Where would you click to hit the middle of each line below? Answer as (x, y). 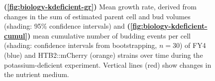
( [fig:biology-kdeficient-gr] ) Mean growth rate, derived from (100, 6)
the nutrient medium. (37, 74)
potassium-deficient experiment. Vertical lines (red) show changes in (108, 64)
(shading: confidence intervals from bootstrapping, (81, 45)
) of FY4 (193, 45)
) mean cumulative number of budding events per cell (109, 35)
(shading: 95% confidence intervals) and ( (67, 26)
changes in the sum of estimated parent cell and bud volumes (97, 16)
